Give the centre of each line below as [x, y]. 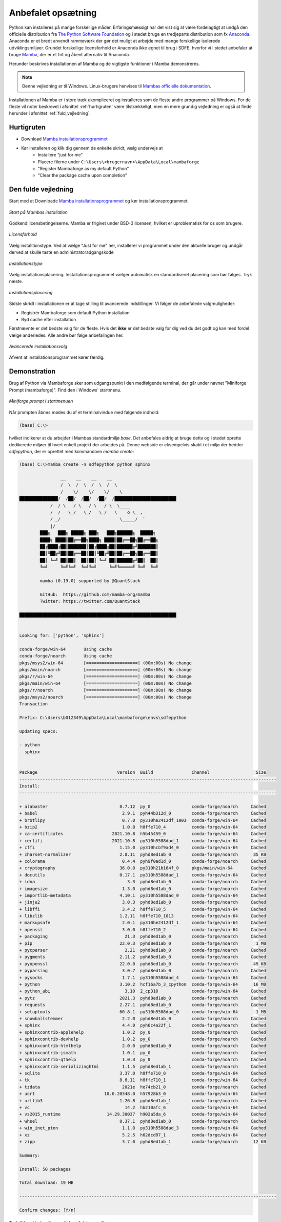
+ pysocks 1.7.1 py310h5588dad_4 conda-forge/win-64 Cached [143, 977]
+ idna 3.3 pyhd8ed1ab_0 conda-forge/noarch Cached [143, 882]
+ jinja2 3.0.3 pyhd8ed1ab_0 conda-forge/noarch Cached [143, 902]
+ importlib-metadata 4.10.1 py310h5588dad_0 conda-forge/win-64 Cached [143, 895]
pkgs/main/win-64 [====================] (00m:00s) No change [106, 683]
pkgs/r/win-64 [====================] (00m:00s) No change [106, 676]
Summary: [30, 1155]
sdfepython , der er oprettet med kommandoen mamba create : [71, 452]
